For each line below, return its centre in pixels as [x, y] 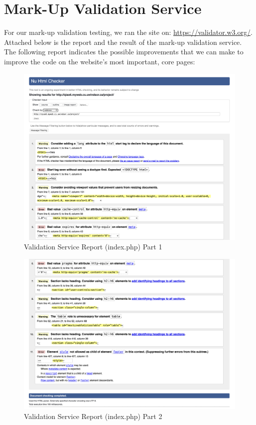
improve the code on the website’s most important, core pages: [100, 61]
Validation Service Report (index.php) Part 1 [93, 247]
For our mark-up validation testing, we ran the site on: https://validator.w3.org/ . [128, 32]
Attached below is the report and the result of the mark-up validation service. [123, 42]
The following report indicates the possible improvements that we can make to [124, 52]
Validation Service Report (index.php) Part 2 [93, 416]
